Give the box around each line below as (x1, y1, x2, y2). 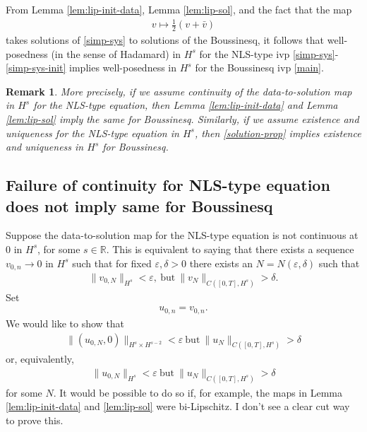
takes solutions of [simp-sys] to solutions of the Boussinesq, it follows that (6, 32, 325, 47)
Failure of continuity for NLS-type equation (6, 174, 330, 196)
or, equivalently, (6, 351, 74, 366)
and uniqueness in (6, 139, 84, 154)
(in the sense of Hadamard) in (51, 46, 181, 61)
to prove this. (6, 413, 64, 428)
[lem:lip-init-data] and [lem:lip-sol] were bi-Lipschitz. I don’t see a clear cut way (6, 399, 350, 414)
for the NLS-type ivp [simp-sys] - (199, 46, 339, 61)
